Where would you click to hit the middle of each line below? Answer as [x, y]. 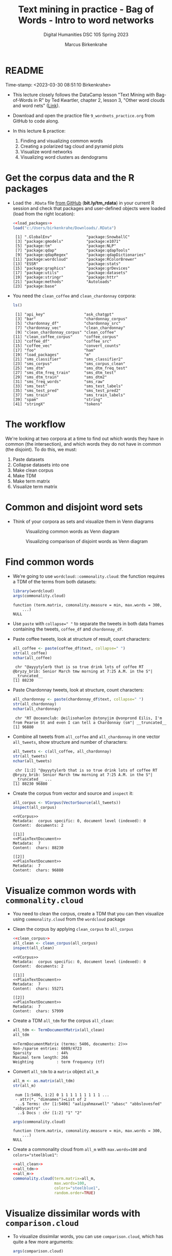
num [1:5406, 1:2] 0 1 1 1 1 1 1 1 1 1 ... [62, 1095]
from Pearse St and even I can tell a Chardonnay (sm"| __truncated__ [90, 723]
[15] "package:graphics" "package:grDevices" [71, 268]
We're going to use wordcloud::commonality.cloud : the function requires [89, 576]
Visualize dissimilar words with [73, 1213]
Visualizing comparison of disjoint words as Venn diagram [87, 541]
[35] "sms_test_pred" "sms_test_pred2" [67, 391]
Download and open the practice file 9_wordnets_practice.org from [84, 115]
